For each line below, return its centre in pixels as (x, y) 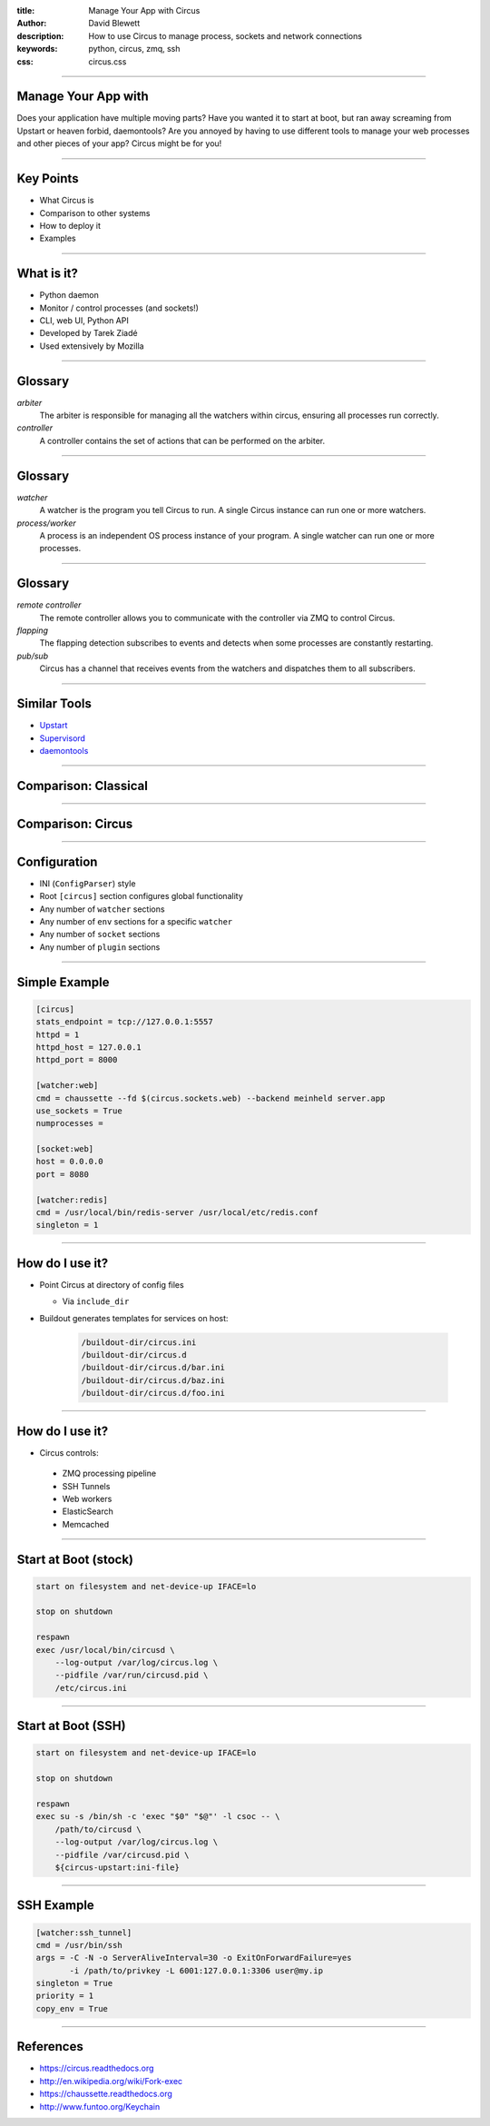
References (50, 2047)
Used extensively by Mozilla (92, 346)
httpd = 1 (58, 1034)
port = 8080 (63, 1174)
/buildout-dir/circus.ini (139, 1342)
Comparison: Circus (75, 823)
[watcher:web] (67, 1086)
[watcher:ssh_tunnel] (84, 1933)
